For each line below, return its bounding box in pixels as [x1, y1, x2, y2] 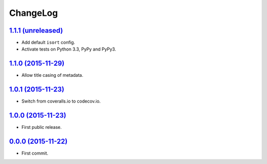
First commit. [21, 150, 48, 156]
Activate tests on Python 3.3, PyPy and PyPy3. [21, 46, 116, 52]
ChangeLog [9, 7, 58, 18]
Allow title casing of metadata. [21, 72, 84, 78]
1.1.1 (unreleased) [9, 26, 63, 35]
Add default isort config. [21, 40, 75, 46]
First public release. [21, 124, 62, 130]
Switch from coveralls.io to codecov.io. [21, 98, 101, 104]
